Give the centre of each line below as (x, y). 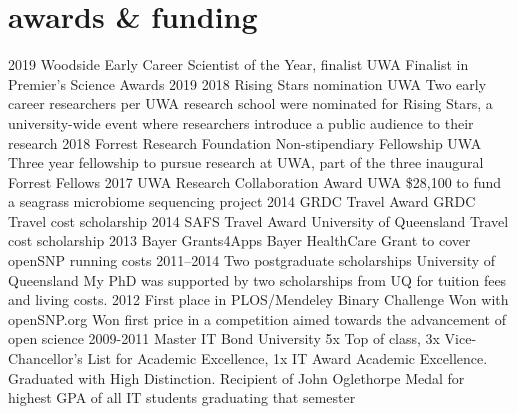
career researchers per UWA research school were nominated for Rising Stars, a (250, 103)
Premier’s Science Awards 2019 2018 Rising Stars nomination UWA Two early (247, 83)
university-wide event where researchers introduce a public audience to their (241, 122)
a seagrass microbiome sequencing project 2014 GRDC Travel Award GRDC (242, 201)
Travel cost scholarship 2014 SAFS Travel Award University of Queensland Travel (258, 220)
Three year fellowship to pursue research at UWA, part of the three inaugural (246, 162)
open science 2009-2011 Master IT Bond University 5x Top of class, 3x (224, 338)
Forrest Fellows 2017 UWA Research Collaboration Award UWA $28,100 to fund (255, 181)
